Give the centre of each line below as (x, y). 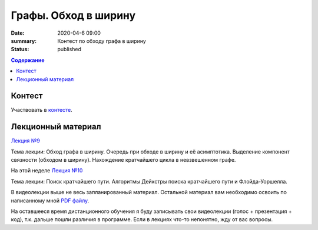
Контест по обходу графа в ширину (102, 41)
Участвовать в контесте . (42, 110)
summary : (24, 41)
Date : (18, 33)
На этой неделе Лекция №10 (47, 171)
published (69, 49)
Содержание (28, 60)
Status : (20, 49)
